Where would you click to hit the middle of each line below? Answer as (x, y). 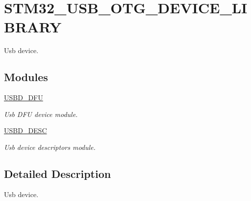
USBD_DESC (25, 130)
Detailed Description (58, 173)
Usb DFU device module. (41, 114)
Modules (26, 77)
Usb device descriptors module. (50, 147)
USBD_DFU (24, 98)
